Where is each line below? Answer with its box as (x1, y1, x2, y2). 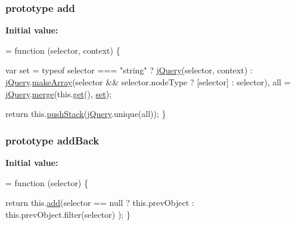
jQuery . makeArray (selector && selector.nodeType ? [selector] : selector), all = (5, 76, 291, 88)
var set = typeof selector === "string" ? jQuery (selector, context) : (5, 64, 253, 76)
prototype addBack (5, 132, 100, 147)
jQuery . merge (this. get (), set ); (5, 87, 112, 100)
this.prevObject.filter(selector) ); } (5, 208, 131, 220)
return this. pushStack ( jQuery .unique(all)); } (5, 107, 166, 120)
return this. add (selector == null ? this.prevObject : (5, 196, 194, 209)
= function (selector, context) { (5, 44, 120, 56)
